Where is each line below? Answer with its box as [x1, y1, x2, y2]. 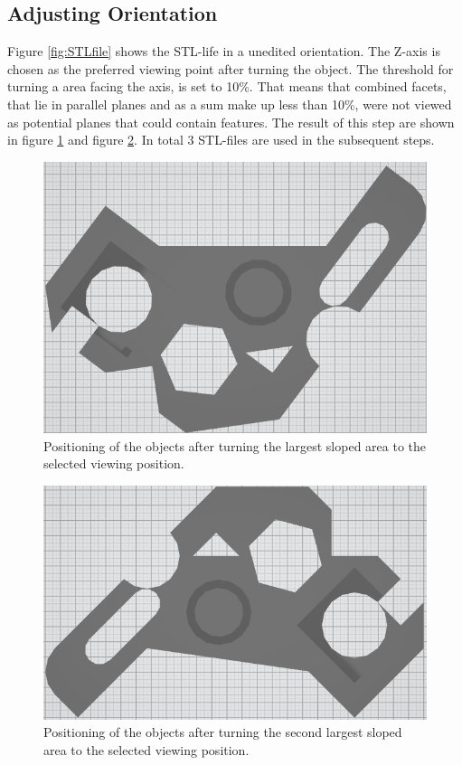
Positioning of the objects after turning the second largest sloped [43, 722, 402, 741]
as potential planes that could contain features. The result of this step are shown [7, 112, 455, 131]
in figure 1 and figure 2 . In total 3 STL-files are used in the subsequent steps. [7, 130, 435, 149]
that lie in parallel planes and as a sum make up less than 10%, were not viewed [7, 94, 452, 113]
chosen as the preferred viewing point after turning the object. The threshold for [7, 59, 454, 78]
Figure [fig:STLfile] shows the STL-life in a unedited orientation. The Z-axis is [7, 42, 440, 61]
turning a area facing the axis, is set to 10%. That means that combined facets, [7, 77, 447, 96]
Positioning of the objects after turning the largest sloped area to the [43, 436, 427, 455]
